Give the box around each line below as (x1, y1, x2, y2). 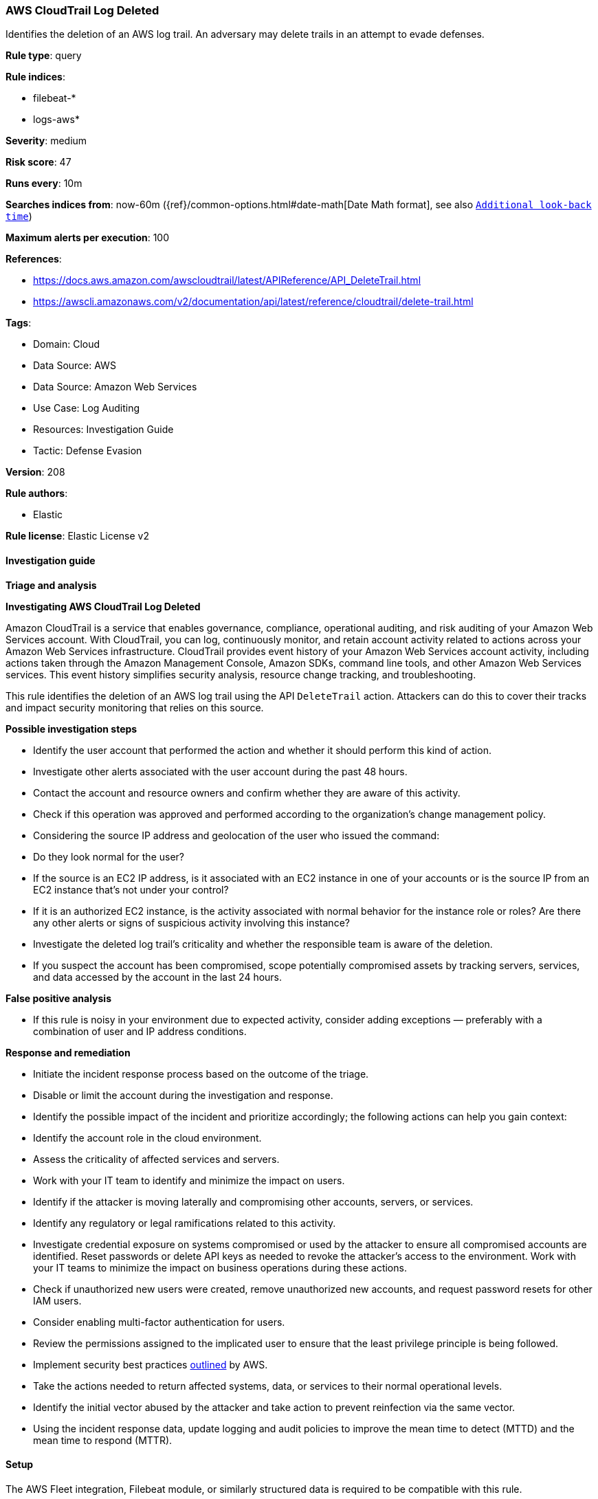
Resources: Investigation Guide (33, 423, 174, 436)
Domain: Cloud (33, 338, 100, 351)
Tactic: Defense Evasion (33, 445, 142, 457)
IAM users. (33, 1294, 82, 1307)
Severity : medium (5, 135, 87, 147)
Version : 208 (5, 466, 65, 478)
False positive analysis (5, 992, 111, 1004)
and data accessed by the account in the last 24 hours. (33, 970, 283, 983)
